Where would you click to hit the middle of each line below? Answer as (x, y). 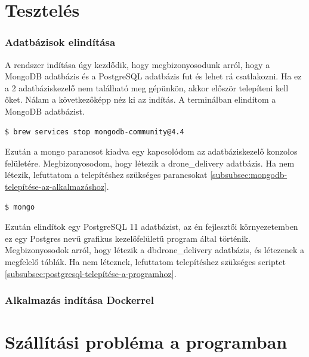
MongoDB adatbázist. (45, 111)
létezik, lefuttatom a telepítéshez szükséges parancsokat (106, 175)
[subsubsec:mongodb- (249, 175)
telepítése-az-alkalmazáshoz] (56, 186)
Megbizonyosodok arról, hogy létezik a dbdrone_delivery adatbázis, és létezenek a (155, 250)
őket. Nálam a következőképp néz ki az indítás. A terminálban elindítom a (140, 99)
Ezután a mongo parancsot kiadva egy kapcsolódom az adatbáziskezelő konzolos (151, 151)
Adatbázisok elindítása (60, 42)
